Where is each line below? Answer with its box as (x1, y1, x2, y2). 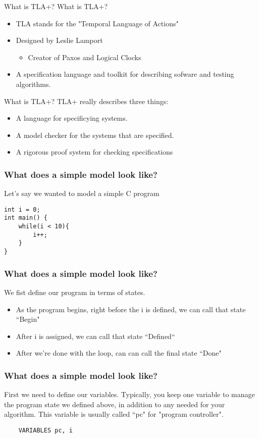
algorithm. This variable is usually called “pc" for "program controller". (4, 409, 224, 419)
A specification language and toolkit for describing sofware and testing (16, 69, 234, 79)
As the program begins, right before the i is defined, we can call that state (16, 304, 246, 314)
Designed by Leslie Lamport (16, 35, 103, 45)
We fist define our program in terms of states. (4, 286, 145, 297)
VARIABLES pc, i (18, 426, 73, 434)
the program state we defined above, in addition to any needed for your (4, 399, 225, 409)
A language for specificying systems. (16, 113, 128, 123)
